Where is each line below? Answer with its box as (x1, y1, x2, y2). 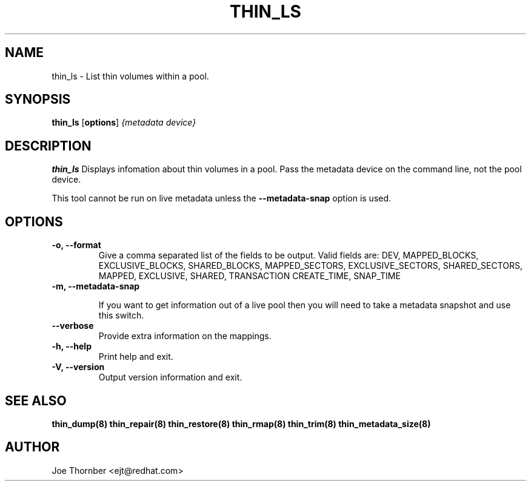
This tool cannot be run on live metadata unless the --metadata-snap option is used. (52, 193, 392, 204)
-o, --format (52, 240, 101, 251)
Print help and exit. (98, 351, 173, 362)
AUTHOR (5, 439, 60, 455)
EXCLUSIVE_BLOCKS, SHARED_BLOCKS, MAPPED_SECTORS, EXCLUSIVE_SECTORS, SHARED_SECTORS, (98, 260, 523, 271)
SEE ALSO (5, 393, 67, 408)
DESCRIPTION (5, 138, 92, 154)
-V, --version (52, 362, 105, 373)
